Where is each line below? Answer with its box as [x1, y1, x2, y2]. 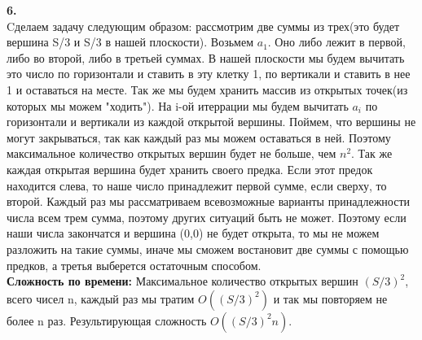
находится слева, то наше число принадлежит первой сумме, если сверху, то [7, 177, 387, 194]
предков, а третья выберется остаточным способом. [7, 256, 262, 273]
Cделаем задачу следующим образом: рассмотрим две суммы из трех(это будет [7, 17, 400, 34]
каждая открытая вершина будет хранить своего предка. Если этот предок [7, 160, 373, 177]
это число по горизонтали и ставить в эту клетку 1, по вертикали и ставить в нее [7, 65, 411, 82]
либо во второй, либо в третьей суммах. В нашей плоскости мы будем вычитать [7, 49, 405, 66]
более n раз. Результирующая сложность [7, 312, 207, 329]
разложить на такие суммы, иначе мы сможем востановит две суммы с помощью [7, 240, 409, 257]
